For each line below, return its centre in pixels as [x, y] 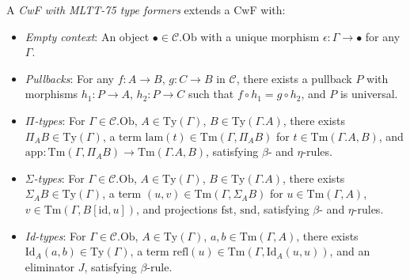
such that [211, 94]
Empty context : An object [87, 36]
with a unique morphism [260, 36]
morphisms [51, 94]
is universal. [369, 94]
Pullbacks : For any [70, 78]
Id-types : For [55, 235]
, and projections [177, 208]
